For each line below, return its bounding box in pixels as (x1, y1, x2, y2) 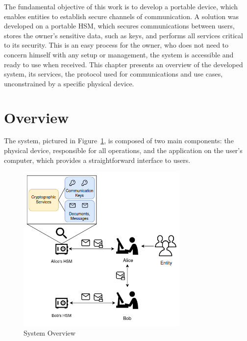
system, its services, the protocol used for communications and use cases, (4, 69, 223, 79)
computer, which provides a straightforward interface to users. (4, 155, 191, 165)
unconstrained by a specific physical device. (4, 78, 134, 88)
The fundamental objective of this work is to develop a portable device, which (4, 1, 238, 11)
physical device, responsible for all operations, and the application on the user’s (4, 145, 243, 156)
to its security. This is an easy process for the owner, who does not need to (4, 40, 229, 50)
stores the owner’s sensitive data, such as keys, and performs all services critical (4, 30, 243, 40)
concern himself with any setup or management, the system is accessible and (4, 49, 234, 59)
